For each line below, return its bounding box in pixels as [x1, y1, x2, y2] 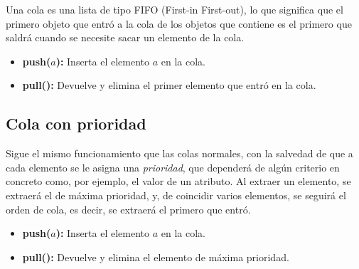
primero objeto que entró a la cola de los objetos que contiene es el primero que [6, 16, 352, 31]
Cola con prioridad [6, 112, 146, 134]
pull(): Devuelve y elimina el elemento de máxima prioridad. [22, 249, 289, 264]
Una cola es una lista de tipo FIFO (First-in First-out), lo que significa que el [6, 2, 343, 16]
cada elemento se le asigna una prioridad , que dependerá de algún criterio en [6, 159, 340, 174]
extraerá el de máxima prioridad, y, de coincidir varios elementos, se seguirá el [6, 187, 346, 202]
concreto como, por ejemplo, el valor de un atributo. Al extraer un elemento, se [6, 174, 351, 189]
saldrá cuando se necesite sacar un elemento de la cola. [6, 30, 245, 45]
